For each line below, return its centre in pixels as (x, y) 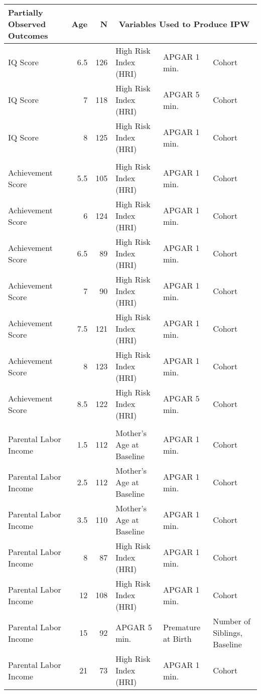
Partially (26, 12)
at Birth (177, 638)
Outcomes (28, 35)
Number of (232, 621)
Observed (27, 24)
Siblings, (228, 633)
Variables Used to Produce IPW (184, 24)
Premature (182, 627)
